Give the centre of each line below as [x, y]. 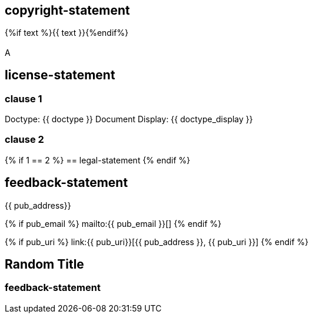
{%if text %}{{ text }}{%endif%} [67, 33]
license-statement [60, 75]
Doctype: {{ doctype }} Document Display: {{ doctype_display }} [129, 119]
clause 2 [24, 140]
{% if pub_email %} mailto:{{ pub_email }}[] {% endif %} [113, 223]
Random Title [44, 265]
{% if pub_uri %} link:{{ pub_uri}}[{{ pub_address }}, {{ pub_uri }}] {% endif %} [157, 242]
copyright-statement [67, 10]
